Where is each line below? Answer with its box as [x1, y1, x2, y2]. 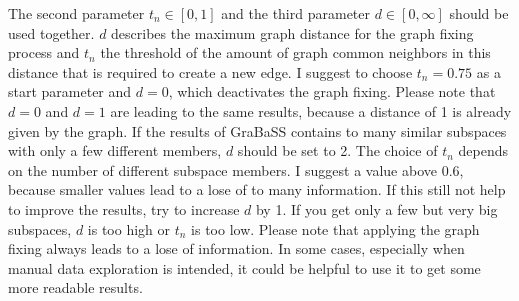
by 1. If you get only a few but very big [255, 198, 498, 219]
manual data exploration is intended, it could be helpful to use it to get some [8, 257, 481, 278]
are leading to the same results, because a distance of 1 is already [110, 100, 512, 121]
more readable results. [8, 277, 143, 298]
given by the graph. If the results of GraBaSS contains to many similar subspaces [8, 120, 507, 141]
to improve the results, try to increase [8, 198, 240, 219]
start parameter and [8, 81, 132, 102]
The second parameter [8, 3, 145, 23]
